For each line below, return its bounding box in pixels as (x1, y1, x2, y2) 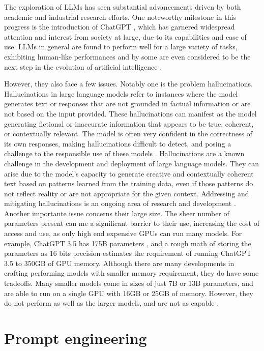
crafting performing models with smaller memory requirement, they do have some (4, 268, 259, 278)
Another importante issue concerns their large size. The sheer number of (4, 208, 229, 218)
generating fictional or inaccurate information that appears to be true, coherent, (4, 118, 254, 129)
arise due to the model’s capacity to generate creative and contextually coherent (4, 168, 254, 179)
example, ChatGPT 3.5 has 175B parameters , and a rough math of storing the (4, 238, 251, 248)
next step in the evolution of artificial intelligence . (4, 61, 162, 72)
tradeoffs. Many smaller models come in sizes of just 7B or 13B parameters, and (4, 278, 253, 288)
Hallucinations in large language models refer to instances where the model (4, 88, 238, 99)
